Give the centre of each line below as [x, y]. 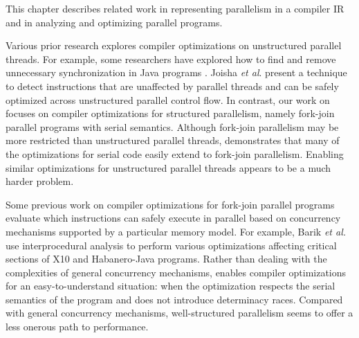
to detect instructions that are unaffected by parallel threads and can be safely [172, 86]
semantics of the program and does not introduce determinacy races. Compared [174, 299]
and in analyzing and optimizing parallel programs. [114, 22]
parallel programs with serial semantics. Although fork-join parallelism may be [172, 126]
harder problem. [40, 181]
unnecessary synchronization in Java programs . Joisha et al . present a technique [176, 72]
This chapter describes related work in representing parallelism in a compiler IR [175, 8]
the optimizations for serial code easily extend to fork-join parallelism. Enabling [175, 153]
